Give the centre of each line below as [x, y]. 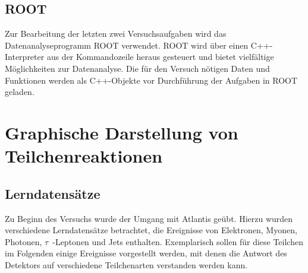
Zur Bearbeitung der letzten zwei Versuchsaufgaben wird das [116, 34]
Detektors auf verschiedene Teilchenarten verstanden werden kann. [126, 264]
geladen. [20, 92]
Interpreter [25, 57]
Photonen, [23, 241]
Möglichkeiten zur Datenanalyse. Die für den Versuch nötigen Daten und [137, 68]
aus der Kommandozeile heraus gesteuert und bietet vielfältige [160, 57]
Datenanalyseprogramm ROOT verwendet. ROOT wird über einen [127, 45]
